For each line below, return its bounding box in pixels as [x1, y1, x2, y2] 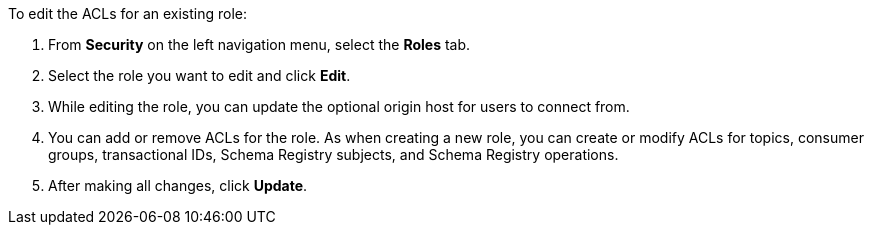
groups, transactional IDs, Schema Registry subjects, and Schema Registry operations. [48, 146, 619, 163]
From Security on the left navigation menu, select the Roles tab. [48, 36, 471, 53]
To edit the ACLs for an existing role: [8, 5, 248, 22]
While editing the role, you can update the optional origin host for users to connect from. [48, 98, 630, 115]
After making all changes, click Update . [48, 177, 308, 194]
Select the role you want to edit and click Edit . [48, 67, 351, 84]
